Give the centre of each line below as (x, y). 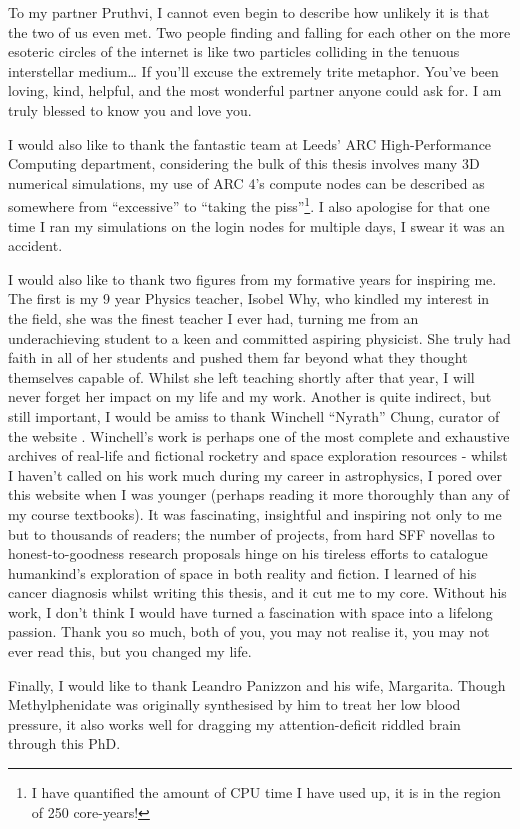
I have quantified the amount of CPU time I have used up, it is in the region (266, 792)
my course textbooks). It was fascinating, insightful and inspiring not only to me (255, 513)
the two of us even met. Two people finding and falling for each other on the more (259, 31)
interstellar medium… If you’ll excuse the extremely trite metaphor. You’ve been (253, 70)
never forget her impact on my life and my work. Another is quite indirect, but (250, 396)
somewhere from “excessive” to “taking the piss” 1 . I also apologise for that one (249, 204)
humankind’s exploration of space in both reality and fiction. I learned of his (242, 572)
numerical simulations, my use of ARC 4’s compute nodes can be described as (246, 182)
